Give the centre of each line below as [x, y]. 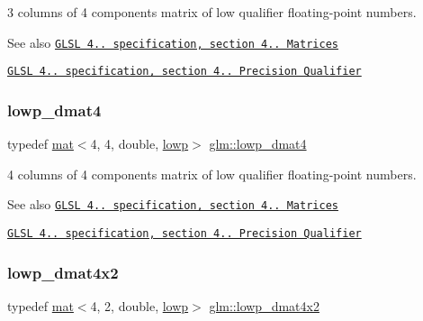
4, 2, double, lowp [139, 305]
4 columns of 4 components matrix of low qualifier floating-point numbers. [212, 174]
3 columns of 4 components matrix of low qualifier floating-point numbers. [212, 12]
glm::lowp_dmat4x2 [264, 305]
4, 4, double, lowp [139, 144]
